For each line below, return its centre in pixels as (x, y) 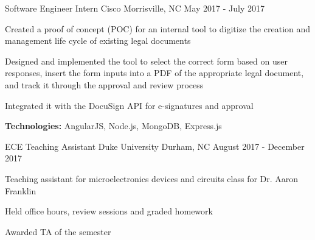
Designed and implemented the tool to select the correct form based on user (146, 61)
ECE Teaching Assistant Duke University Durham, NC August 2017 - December (155, 146)
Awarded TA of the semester (58, 231)
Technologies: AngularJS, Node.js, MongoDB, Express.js (113, 126)
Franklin (21, 190)
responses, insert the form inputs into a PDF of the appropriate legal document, (154, 73)
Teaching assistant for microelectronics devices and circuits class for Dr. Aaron (152, 178)
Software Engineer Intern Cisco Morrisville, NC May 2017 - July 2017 (135, 8)
